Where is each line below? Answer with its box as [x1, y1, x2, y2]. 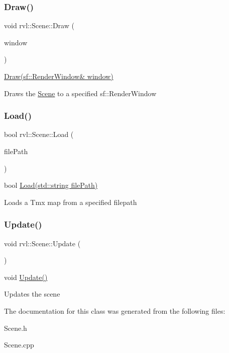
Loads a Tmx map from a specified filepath [4, 196, 137, 207]
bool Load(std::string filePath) [4, 180, 98, 190]
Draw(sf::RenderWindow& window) [4, 71, 113, 81]
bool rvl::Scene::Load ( [4, 129, 74, 139]
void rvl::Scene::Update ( [4, 238, 81, 248]
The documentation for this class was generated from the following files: [4, 305, 225, 316]
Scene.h [4, 322, 27, 333]
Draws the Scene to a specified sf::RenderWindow [4, 88, 157, 98]
